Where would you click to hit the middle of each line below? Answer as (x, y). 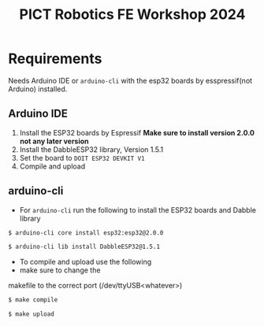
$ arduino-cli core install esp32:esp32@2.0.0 (86, 233)
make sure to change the (60, 270)
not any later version (54, 141)
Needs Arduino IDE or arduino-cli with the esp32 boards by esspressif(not (130, 80)
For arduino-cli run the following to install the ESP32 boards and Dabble (138, 209)
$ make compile (33, 300)
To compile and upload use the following (86, 262)
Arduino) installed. (38, 89)
